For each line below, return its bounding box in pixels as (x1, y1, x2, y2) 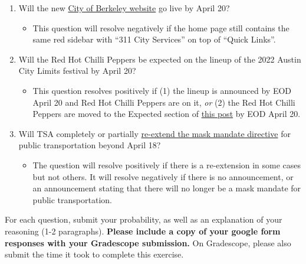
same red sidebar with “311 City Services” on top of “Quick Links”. (32, 33, 276, 45)
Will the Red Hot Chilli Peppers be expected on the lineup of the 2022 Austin (18, 53, 301, 65)
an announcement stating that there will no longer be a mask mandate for (32, 182, 301, 194)
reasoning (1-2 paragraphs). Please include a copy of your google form (5, 224, 281, 237)
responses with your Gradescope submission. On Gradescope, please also (5, 236, 291, 249)
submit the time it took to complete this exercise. (5, 248, 184, 260)
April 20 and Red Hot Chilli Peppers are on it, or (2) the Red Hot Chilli (32, 96, 295, 108)
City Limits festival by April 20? (18, 64, 136, 77)
